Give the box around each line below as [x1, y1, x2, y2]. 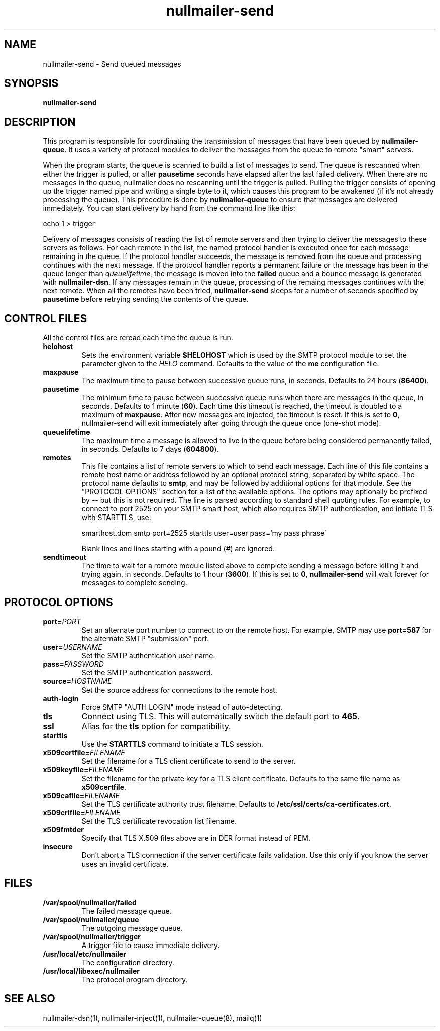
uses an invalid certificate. [81, 859, 169, 868]
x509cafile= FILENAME [43, 791, 120, 800]
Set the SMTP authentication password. [81, 668, 213, 677]
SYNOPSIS [4, 77, 59, 90]
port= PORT [43, 617, 81, 626]
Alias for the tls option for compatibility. [81, 721, 231, 731]
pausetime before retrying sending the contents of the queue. [43, 295, 249, 304]
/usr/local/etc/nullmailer [43, 949, 126, 958]
